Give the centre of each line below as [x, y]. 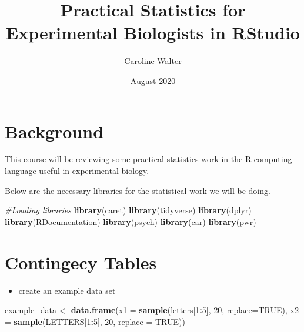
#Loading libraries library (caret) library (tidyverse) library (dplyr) [128, 210]
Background [54, 131]
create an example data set [67, 290]
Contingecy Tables [81, 262]
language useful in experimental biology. [77, 171]
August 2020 [153, 80]
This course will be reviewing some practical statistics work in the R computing [148, 159]
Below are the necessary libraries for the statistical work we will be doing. [138, 190]
